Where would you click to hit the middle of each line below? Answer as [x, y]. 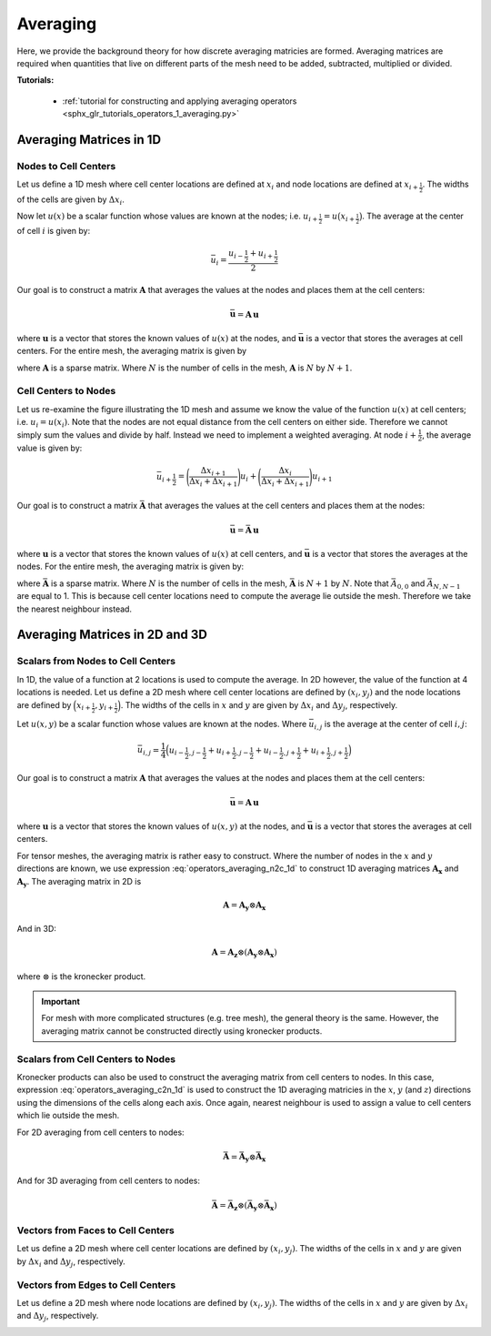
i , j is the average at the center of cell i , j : [391, 725]
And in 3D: [36, 929]
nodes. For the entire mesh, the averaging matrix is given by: [130, 567]
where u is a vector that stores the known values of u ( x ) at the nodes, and [156, 338]
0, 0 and [411, 584]
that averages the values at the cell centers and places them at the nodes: [286, 505]
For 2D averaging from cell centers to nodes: [101, 1132]
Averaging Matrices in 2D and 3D [112, 635]
